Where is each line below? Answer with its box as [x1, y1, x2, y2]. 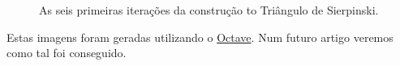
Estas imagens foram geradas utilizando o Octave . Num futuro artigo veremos [6, 28, 394, 45]
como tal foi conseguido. [6, 44, 127, 61]
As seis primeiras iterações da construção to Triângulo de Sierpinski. [39, 2, 379, 18]
